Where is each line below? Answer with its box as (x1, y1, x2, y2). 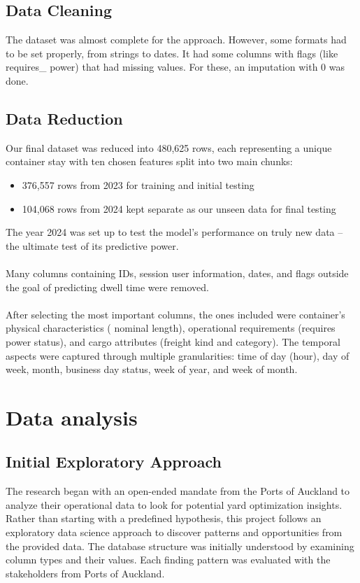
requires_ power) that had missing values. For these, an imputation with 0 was (6, 59, 345, 74)
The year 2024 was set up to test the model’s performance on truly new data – (6, 225, 343, 239)
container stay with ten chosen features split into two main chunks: (6, 154, 293, 169)
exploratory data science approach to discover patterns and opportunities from (6, 525, 343, 540)
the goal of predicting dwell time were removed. (6, 279, 209, 294)
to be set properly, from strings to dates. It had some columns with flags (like (6, 45, 338, 60)
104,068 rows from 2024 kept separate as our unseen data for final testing (22, 201, 336, 216)
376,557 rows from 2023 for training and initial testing (22, 177, 254, 192)
